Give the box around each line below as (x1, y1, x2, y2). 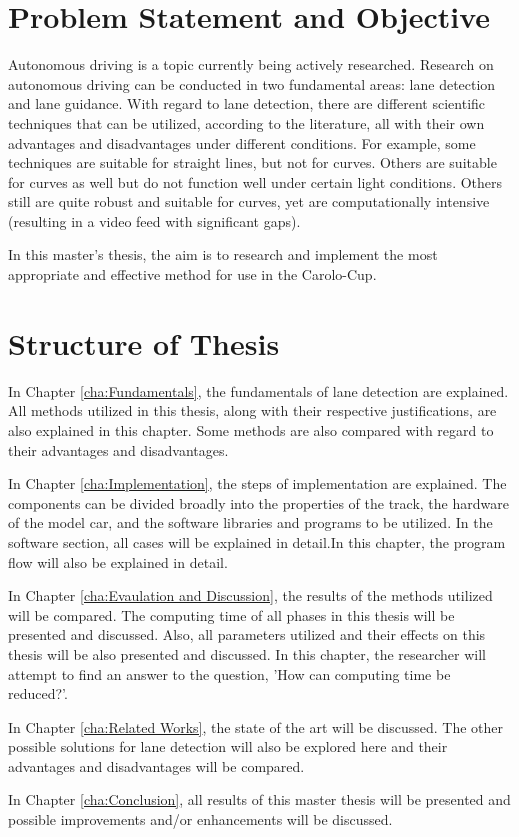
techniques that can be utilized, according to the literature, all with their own (8, 112, 485, 133)
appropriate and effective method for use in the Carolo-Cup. (8, 264, 377, 285)
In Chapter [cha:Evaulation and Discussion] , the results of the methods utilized (8, 585, 493, 606)
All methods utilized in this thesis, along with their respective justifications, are (8, 400, 497, 421)
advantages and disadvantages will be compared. (8, 755, 305, 776)
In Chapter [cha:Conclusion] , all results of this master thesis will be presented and (8, 789, 511, 810)
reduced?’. (8, 683, 68, 704)
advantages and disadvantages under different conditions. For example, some (8, 132, 476, 153)
